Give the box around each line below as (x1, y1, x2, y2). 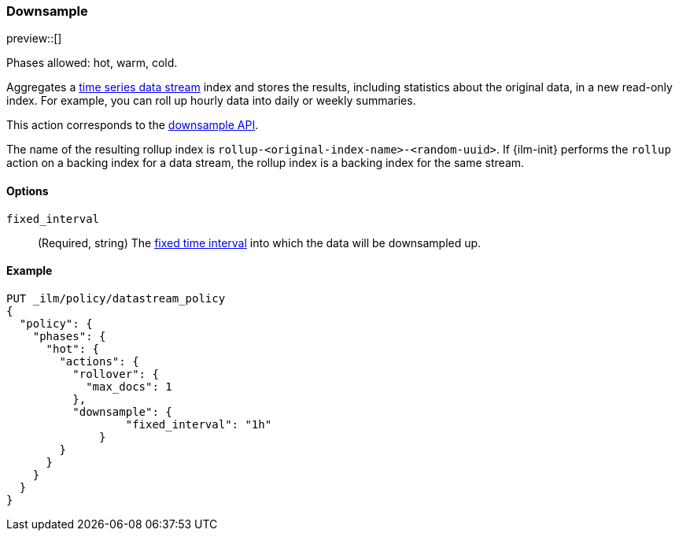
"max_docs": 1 (86, 380, 172, 393)
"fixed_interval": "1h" (125, 417, 272, 431)
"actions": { (59, 354, 139, 368)
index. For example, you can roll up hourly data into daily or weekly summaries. (6, 94, 416, 108)
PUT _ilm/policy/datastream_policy (6, 291, 226, 305)
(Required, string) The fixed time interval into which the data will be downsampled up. (38, 235, 482, 250)
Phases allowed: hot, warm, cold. (6, 56, 178, 70)
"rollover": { (72, 367, 159, 380)
